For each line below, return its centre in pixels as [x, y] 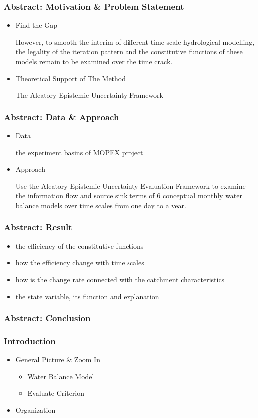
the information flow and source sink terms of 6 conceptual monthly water [129, 195]
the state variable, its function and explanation [87, 296]
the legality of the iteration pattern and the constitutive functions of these [129, 52]
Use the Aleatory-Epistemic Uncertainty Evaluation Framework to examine [130, 185]
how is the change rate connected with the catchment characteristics [120, 279]
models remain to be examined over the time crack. [94, 61]
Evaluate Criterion [56, 393]
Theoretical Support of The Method [71, 78]
